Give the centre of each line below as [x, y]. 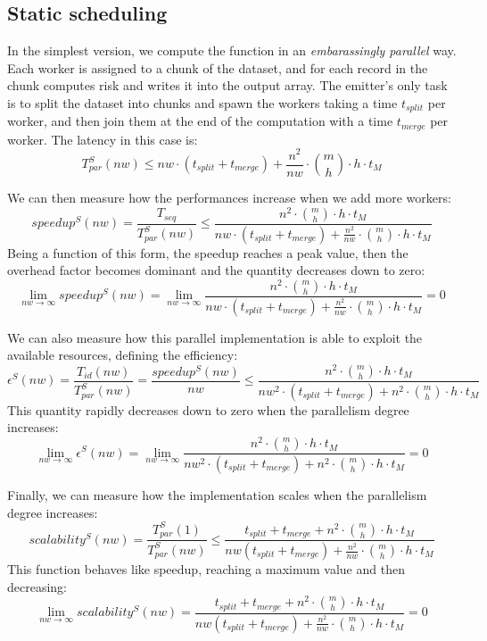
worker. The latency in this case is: [103, 139]
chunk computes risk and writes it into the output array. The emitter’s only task [227, 85]
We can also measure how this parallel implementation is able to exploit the [215, 337]
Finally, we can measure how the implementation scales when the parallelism [217, 495]
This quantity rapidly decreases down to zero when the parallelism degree [208, 409]
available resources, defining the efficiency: [123, 355]
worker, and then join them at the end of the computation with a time [200, 121]
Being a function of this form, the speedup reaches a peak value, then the [208, 252]
